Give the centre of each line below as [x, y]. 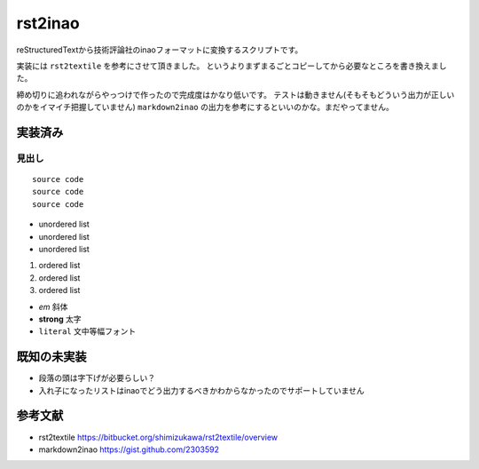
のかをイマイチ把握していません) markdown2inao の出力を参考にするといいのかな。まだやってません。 [205, 107]
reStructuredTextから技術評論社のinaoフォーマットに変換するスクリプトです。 [160, 50]
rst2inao [48, 23]
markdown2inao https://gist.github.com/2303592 [129, 449]
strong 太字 [60, 319]
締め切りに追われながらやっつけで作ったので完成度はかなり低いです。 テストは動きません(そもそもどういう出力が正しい [236, 94]
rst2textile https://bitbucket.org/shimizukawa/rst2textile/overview [158, 437]
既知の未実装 [51, 357]
